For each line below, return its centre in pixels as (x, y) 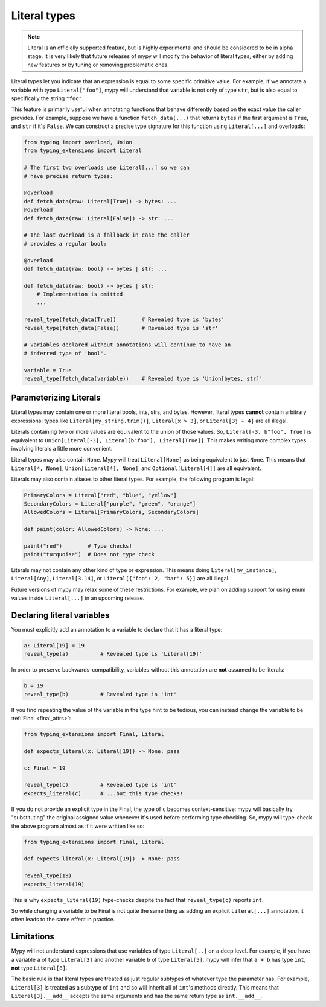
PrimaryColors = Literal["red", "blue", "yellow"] (101, 495)
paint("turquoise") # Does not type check (89, 554)
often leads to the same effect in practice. (63, 920)
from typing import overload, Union (78, 142)
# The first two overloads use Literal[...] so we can (107, 168)
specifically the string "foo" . (47, 98)
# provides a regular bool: (65, 243)
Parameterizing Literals (56, 398)
